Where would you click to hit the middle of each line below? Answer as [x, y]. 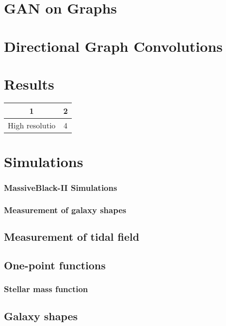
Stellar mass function [46, 289]
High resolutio [32, 125]
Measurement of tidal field [72, 237]
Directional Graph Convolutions [113, 46]
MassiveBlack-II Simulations [61, 188]
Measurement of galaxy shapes [65, 210]
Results [29, 84]
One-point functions [55, 265]
